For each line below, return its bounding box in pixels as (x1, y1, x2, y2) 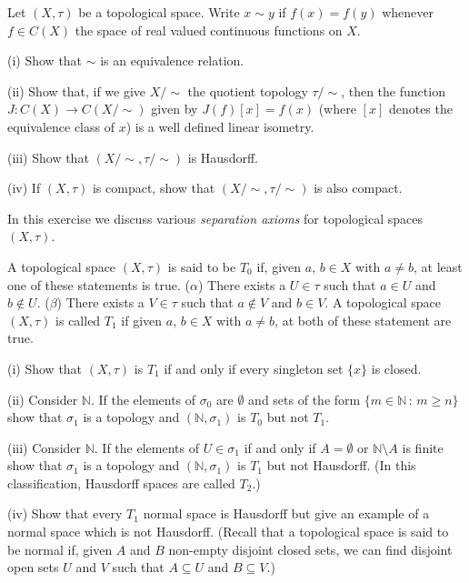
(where (318, 99, 356, 118)
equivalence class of (7, 116, 115, 136)
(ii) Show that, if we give (7, 81, 146, 100)
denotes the (388, 99, 453, 118)
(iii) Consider (7, 437, 82, 457)
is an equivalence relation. (100, 51, 244, 70)
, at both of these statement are (274, 310, 452, 329)
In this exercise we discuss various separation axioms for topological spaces (7, 208, 423, 227)
